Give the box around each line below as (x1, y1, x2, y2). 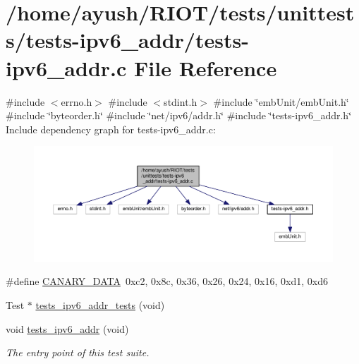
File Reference (134, 53, 277, 82)
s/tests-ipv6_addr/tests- (6, 25, 249, 54)
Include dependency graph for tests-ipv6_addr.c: (6, 121, 216, 136)
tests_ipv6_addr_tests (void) (35, 298, 165, 313)
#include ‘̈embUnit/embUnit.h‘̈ (213, 94, 349, 109)
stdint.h (164, 94, 197, 109)
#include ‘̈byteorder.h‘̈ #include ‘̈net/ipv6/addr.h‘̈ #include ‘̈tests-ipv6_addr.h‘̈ (6, 108, 352, 123)
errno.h (61, 94, 92, 109)
